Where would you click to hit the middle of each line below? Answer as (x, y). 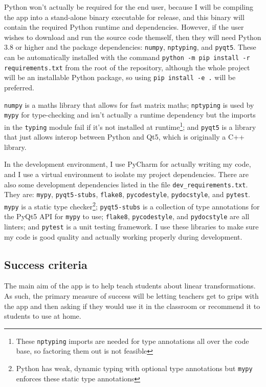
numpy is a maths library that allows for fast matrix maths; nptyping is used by (129, 104)
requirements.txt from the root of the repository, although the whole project (127, 67)
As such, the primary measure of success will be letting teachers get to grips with (131, 295)
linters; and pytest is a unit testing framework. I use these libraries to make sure (131, 226)
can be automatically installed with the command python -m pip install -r (127, 57)
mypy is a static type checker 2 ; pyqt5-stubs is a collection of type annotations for (132, 205)
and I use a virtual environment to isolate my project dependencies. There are (126, 174)
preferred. (19, 87)
